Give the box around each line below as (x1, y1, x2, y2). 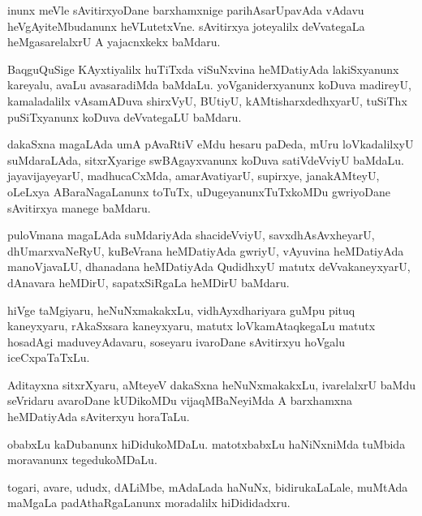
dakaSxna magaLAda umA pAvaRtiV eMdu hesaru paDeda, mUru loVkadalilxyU (7, 135, 414, 153)
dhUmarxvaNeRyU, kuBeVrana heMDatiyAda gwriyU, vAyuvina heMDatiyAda (7, 242, 404, 259)
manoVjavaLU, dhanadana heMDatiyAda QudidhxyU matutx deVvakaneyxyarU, (7, 258, 411, 275)
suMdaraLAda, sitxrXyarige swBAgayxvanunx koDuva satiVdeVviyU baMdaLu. (7, 151, 404, 168)
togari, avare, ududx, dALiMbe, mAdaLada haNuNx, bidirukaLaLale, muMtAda (7, 478, 408, 495)
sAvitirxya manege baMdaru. (7, 199, 151, 216)
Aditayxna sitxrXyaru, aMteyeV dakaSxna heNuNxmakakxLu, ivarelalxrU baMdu (7, 376, 416, 393)
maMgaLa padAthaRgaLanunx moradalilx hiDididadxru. (7, 494, 291, 511)
